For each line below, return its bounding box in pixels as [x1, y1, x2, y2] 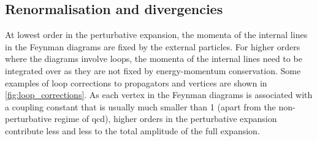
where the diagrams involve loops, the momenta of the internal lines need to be [5, 52, 302, 65]
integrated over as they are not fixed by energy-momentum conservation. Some [5, 64, 301, 77]
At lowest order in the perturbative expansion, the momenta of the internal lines [5, 28, 308, 41]
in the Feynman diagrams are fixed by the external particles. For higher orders [5, 40, 300, 53]
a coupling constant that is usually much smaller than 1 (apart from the [5, 100, 276, 113]
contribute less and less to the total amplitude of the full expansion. [5, 124, 260, 137]
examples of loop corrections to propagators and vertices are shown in [5, 76, 267, 89]
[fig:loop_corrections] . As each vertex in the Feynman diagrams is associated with [5, 88, 313, 101]
